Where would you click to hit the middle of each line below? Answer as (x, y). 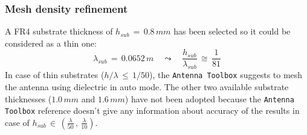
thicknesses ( (28, 98)
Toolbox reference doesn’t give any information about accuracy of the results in (152, 110)
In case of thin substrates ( (55, 75)
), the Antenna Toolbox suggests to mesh (226, 75)
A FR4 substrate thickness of (59, 31)
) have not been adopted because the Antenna (209, 98)
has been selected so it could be (232, 31)
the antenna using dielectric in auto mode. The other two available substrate (147, 86)
